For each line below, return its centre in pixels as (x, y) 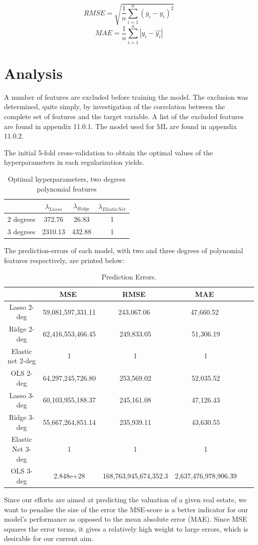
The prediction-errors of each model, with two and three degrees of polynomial (124, 250)
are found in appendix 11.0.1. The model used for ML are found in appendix (121, 126)
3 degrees (22, 232)
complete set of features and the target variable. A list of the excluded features (124, 116)
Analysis (33, 73)
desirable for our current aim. (49, 538)
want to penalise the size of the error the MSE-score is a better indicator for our (126, 509)
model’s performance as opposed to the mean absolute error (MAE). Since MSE (126, 519)
